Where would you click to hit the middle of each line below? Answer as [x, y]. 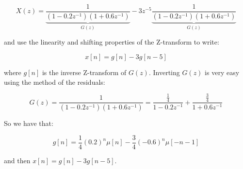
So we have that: [29, 123]
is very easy [222, 72]
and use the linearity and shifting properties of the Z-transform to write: [112, 42]
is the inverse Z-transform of [84, 72]
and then [17, 160]
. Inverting [164, 72]
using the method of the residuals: [55, 82]
